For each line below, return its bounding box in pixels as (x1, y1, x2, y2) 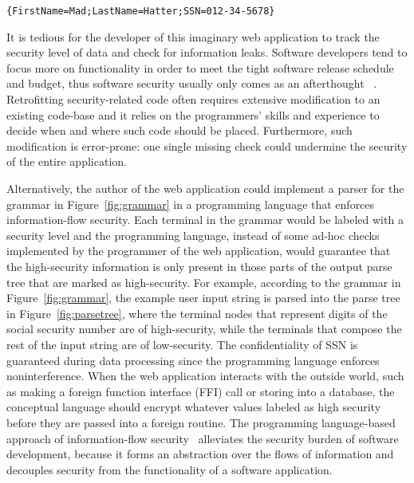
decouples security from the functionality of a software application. (6, 461, 333, 477)
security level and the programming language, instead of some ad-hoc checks (6, 226, 380, 243)
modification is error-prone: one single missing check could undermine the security (6, 137, 408, 154)
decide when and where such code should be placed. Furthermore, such (6, 122, 353, 139)
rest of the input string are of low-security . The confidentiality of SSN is (6, 336, 358, 352)
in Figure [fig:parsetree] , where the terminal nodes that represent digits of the (6, 304, 388, 321)
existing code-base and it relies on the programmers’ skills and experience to (6, 106, 380, 123)
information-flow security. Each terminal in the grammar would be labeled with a (6, 211, 404, 228)
